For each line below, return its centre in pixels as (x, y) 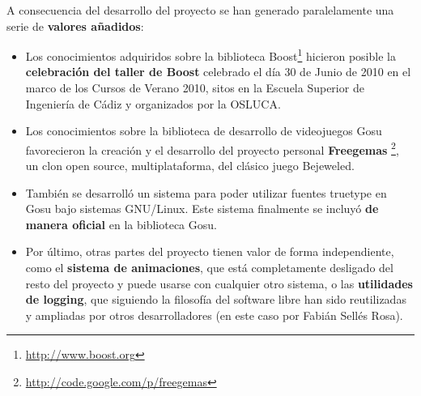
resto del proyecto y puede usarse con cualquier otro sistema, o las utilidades (219, 283)
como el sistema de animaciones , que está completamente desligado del (209, 268)
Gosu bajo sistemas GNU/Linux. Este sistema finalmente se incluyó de (202, 209)
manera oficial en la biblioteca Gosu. (121, 224)
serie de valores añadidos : (75, 26)
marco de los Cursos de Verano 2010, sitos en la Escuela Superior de (195, 88)
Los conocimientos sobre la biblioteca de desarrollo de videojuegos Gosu (204, 131)
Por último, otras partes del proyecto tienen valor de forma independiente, (210, 251)
